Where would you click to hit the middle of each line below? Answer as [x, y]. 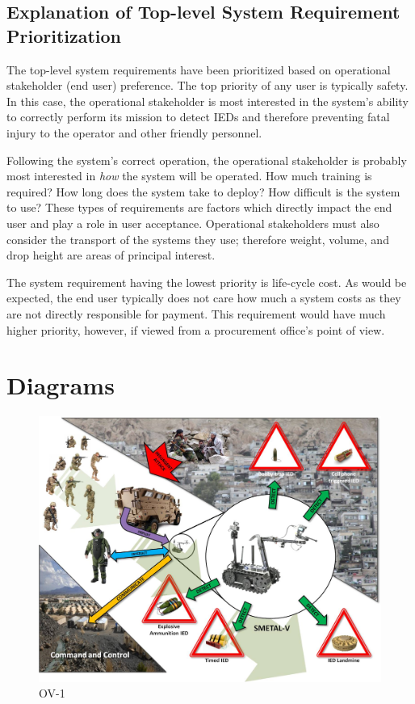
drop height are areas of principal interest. [111, 255]
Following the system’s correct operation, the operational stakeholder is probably [207, 160]
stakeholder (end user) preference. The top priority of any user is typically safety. [207, 85]
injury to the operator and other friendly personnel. [134, 132]
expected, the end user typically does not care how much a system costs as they [204, 298]
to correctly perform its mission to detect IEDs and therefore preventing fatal [198, 117]
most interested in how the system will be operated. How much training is [189, 176]
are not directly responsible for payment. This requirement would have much [196, 313]
